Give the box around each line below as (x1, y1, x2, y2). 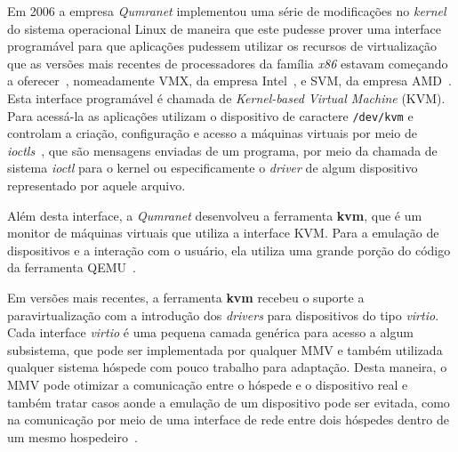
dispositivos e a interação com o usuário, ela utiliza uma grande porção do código (7, 240, 451, 259)
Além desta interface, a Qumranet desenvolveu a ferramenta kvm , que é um (7, 206, 422, 224)
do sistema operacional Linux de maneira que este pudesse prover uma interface (7, 19, 442, 37)
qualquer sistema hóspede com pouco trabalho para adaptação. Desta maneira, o (7, 358, 447, 376)
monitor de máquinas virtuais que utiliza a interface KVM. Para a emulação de (7, 223, 439, 242)
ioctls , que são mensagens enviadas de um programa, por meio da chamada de (7, 141, 438, 159)
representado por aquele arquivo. (7, 176, 186, 194)
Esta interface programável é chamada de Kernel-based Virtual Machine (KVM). (7, 88, 446, 107)
